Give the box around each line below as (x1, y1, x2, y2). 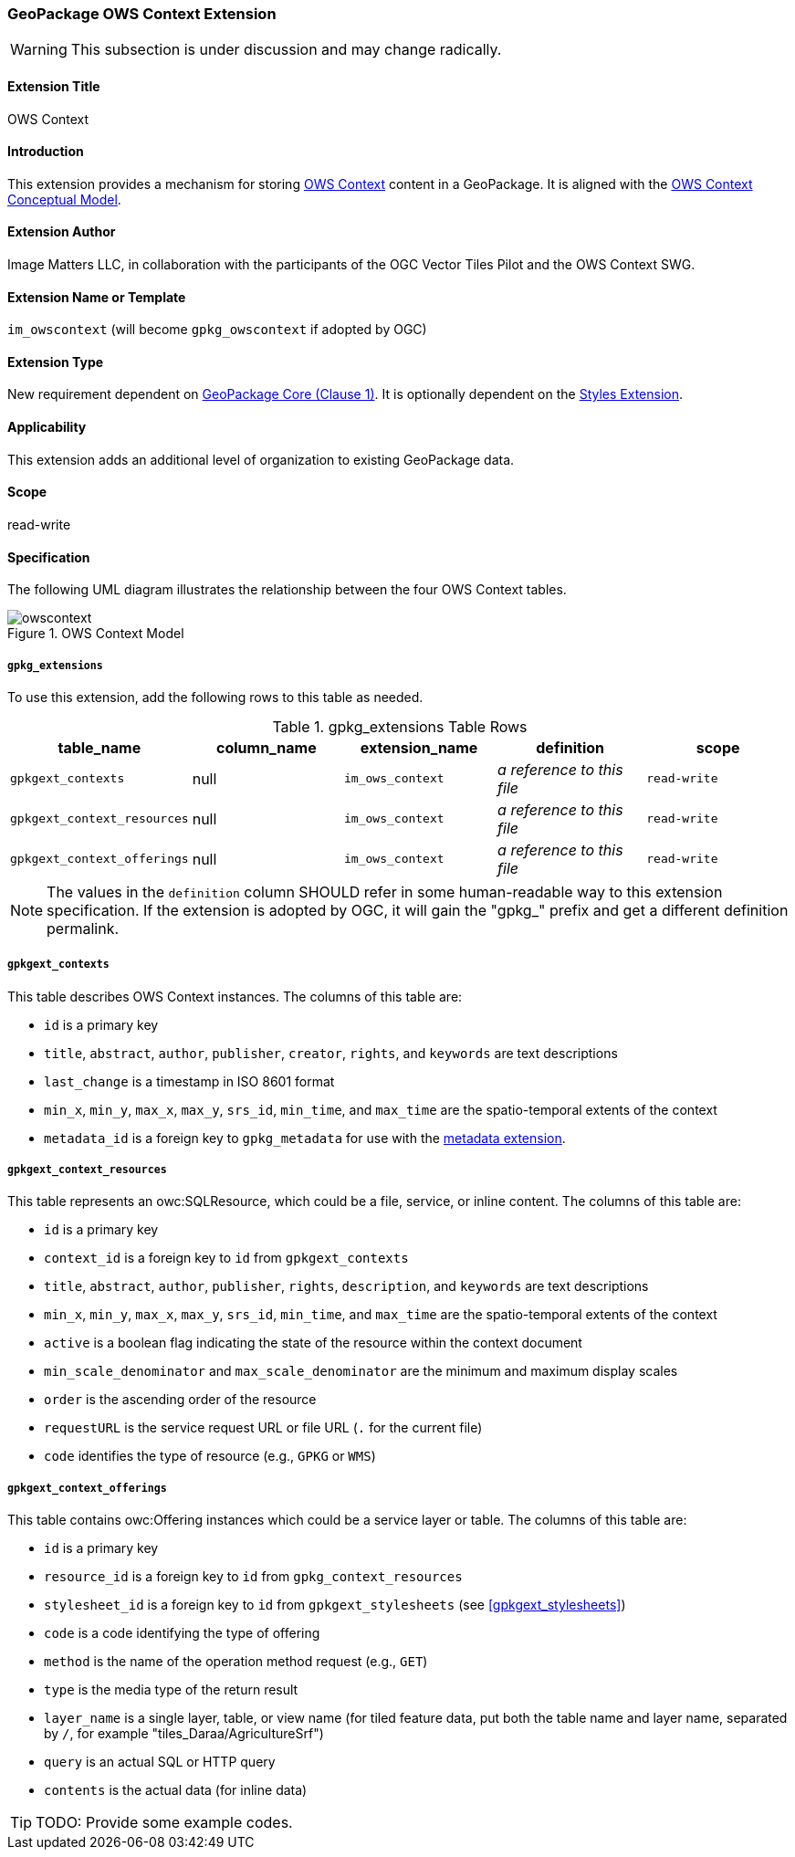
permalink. (47, 918, 120, 938)
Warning (10, 40, 68, 59)
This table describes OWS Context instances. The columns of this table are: (7, 988, 463, 1004)
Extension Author (7, 224, 116, 240)
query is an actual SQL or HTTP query (44, 1754, 276, 1770)
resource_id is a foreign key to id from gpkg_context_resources (44, 1568, 463, 1585)
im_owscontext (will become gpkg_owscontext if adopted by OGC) (7, 321, 427, 338)
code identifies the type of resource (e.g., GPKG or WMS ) (44, 1448, 376, 1464)
